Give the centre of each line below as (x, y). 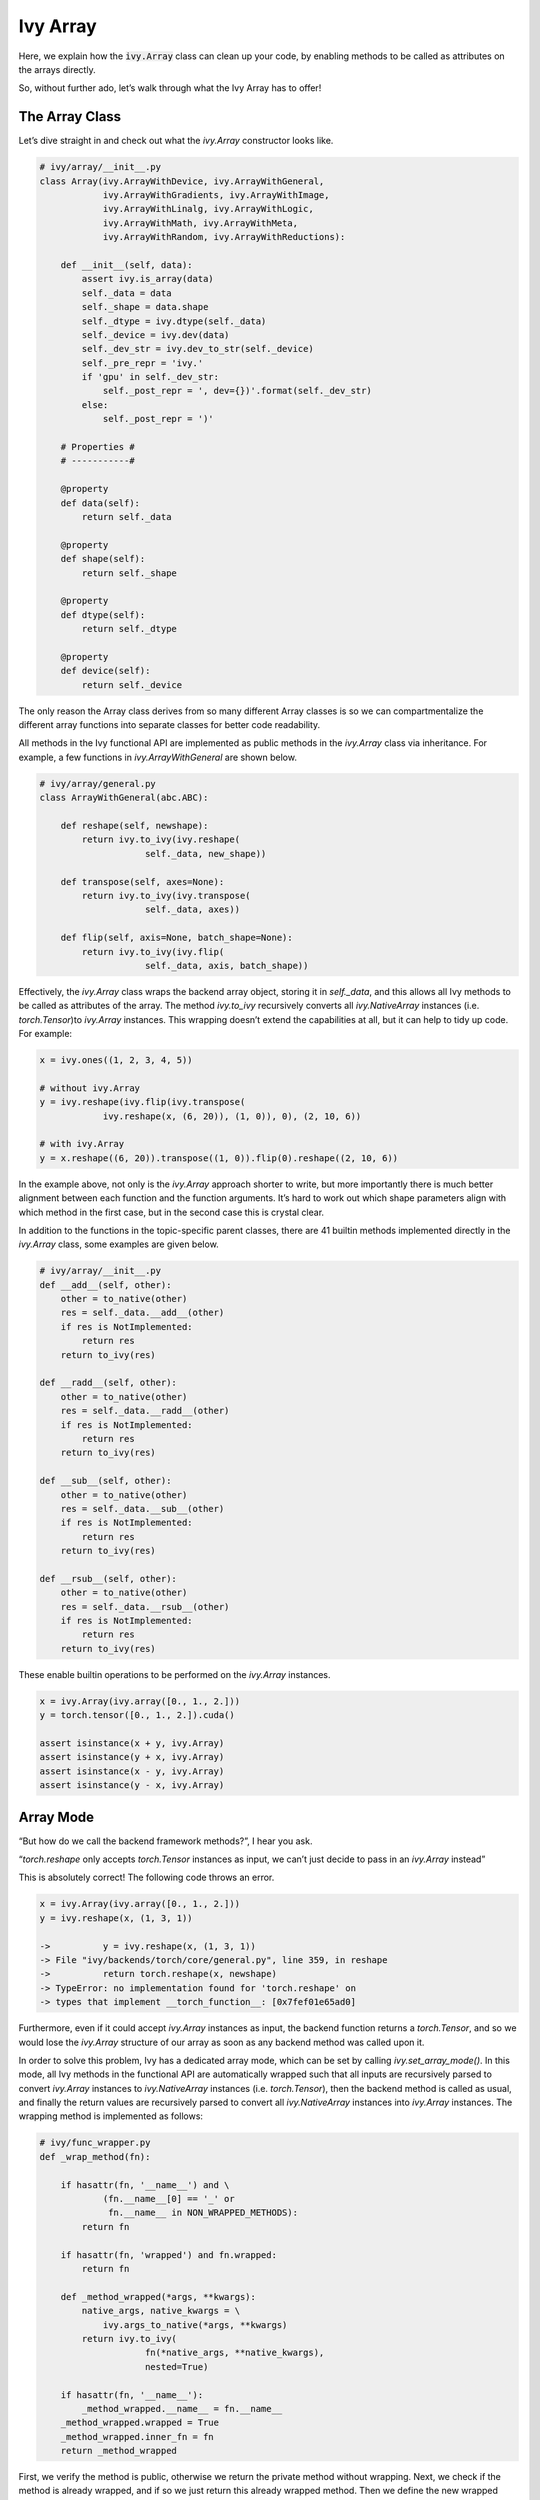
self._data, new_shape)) (206, 853)
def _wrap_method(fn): (95, 2156)
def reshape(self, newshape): (134, 825)
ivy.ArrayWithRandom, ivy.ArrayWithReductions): (224, 237)
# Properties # (97, 447)
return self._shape (129, 573)
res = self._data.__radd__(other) (145, 1411)
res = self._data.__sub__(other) (142, 1508)
